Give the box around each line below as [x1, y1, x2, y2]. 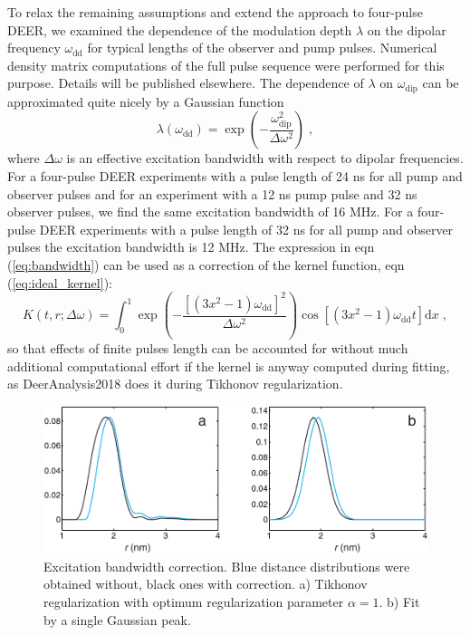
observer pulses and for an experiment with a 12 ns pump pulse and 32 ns [7, 184, 417, 203]
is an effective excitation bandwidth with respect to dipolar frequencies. [66, 149, 464, 168]
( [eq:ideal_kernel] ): [7, 273, 112, 292]
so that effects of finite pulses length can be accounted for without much [7, 339, 408, 358]
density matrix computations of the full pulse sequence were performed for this [7, 55, 445, 74]
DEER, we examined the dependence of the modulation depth [7, 20, 352, 39]
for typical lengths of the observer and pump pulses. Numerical [87, 38, 437, 57]
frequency [7, 38, 61, 57]
